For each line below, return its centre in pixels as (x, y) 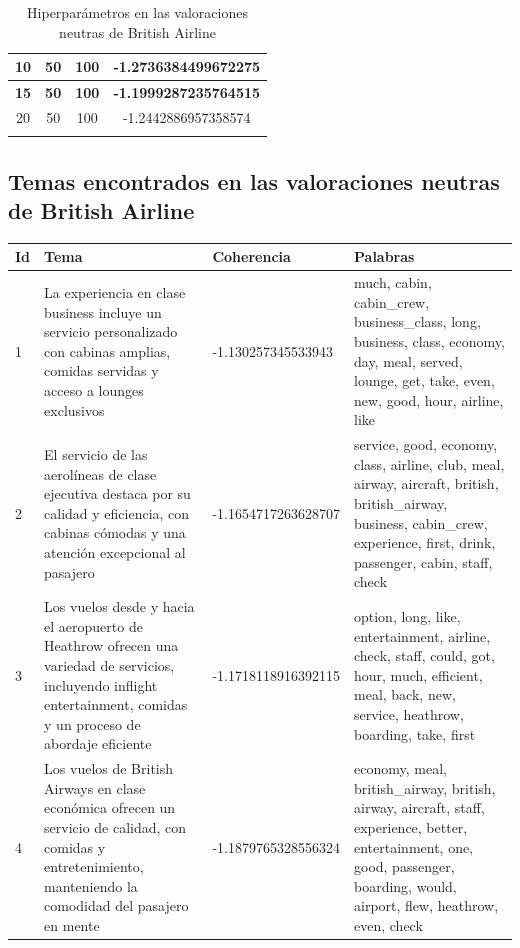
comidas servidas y (101, 370)
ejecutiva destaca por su (117, 493)
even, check (388, 924)
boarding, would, (405, 885)
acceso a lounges (94, 389)
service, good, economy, (426, 444)
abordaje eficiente (98, 743)
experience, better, (411, 826)
